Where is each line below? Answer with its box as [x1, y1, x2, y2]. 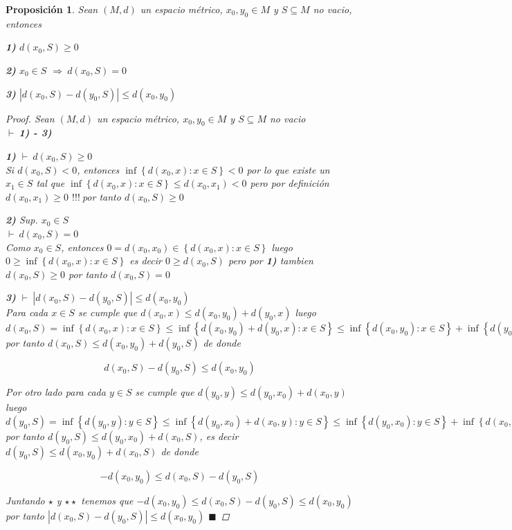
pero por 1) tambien [228, 253, 313, 268]
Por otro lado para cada [6, 385, 106, 399]
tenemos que [81, 493, 134, 507]
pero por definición [250, 176, 329, 190]
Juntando [6, 493, 45, 507]
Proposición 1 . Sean [6, 2, 98, 16]
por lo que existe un [246, 162, 330, 176]
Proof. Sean [6, 111, 55, 125]
